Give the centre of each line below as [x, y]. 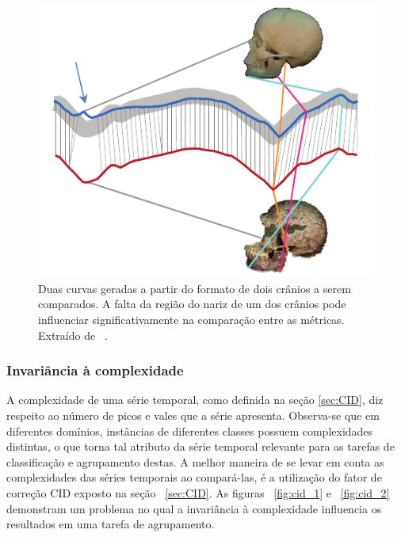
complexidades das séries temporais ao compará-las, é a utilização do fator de [194, 477]
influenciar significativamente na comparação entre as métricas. [191, 319]
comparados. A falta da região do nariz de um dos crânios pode [192, 304]
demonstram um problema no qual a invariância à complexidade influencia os [194, 508]
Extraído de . [73, 335]
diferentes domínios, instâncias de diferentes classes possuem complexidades [190, 430]
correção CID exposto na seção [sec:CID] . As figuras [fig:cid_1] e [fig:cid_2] [198, 492]
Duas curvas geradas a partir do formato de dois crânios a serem [195, 288]
